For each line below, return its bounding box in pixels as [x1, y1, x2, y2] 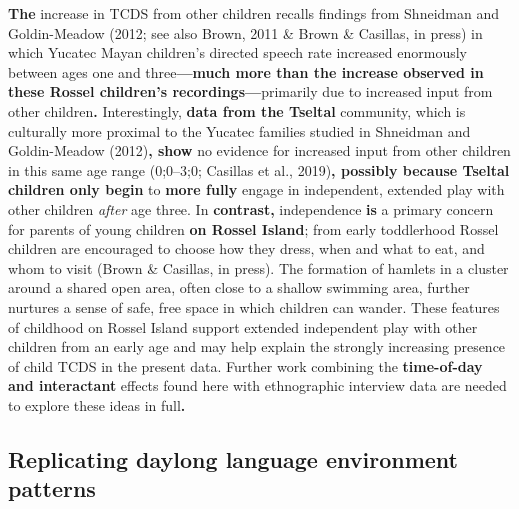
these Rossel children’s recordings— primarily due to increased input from [8, 81, 493, 102]
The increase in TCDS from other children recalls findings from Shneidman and [8, 3, 499, 23]
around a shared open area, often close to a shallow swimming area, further [8, 277, 470, 298]
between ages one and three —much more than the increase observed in [8, 61, 484, 82]
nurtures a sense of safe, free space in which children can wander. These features [8, 296, 500, 317]
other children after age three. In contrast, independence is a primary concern [8, 198, 494, 219]
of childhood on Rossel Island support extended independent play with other [8, 316, 478, 337]
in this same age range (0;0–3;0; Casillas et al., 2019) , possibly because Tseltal [8, 159, 510, 180]
